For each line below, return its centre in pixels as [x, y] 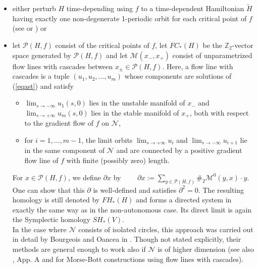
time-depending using [100, 8]
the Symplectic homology [51, 219]
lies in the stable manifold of [135, 112]
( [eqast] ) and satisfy [43, 86]
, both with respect [219, 112]
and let [117, 55]
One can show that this [48, 190]
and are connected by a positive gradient [179, 150]
